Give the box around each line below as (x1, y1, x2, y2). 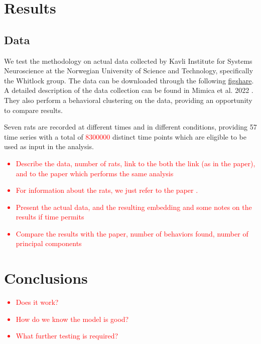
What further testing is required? (16, 330, 118, 341)
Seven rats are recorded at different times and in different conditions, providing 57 (4, 122, 257, 132)
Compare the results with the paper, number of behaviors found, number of (16, 228, 248, 239)
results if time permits (16, 211, 84, 222)
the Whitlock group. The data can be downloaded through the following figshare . (4, 75, 254, 85)
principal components (16, 238, 82, 249)
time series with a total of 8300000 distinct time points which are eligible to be (4, 131, 246, 142)
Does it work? (16, 297, 59, 307)
